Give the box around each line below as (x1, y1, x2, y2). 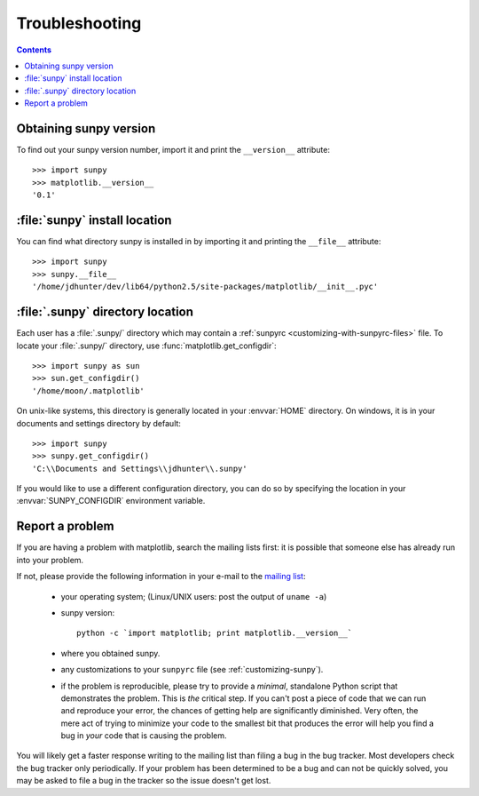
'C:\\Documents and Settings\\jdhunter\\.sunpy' (32, 463, 247, 474)
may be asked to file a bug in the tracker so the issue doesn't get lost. (16, 776, 271, 786)
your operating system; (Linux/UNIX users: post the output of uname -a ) (60, 591, 327, 601)
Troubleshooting (16, 13, 142, 33)
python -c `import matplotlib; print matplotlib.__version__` (76, 628, 353, 639)
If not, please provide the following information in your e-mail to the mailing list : (16, 571, 306, 582)
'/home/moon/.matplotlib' (32, 386, 145, 395)
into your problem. (16, 554, 84, 565)
